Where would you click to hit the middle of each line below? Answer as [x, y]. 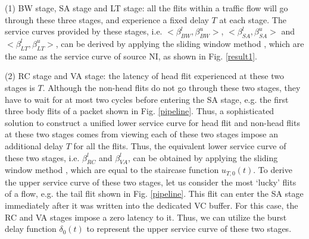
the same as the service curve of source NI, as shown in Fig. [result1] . [131, 56]
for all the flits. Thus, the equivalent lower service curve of [180, 145]
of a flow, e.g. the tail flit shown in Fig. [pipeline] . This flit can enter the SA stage [154, 194]
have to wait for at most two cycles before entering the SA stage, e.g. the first [147, 99]
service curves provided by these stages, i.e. [84, 31]
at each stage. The [253, 19]
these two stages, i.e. [42, 157]
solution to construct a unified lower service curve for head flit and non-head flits [152, 122]
